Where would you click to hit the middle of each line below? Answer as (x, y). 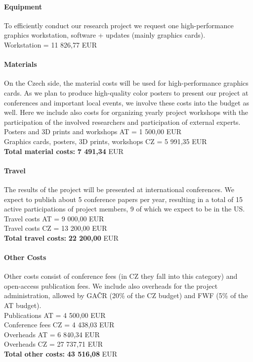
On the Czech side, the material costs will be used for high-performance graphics (126, 83)
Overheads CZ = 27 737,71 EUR (53, 344)
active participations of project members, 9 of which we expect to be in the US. (125, 209)
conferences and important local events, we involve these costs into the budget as (126, 102)
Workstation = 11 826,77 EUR (50, 44)
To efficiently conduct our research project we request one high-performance (119, 25)
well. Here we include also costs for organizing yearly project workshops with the (126, 112)
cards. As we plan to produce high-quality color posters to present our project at (126, 92)
